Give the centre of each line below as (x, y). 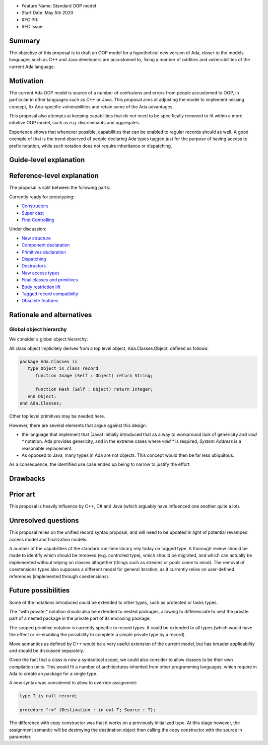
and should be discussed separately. (47, 651)
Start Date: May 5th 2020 (47, 13)
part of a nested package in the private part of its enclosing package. (80, 618)
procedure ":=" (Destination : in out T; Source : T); (88, 710)
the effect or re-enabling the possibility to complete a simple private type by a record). (98, 635)
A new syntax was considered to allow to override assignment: (73, 683)
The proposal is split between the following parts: (60, 188)
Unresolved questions (44, 521)
